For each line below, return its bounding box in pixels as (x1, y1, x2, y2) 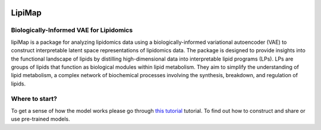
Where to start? (11, 95, 58, 103)
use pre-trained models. (11, 116, 71, 123)
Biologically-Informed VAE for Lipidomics (11, 26, 133, 34)
